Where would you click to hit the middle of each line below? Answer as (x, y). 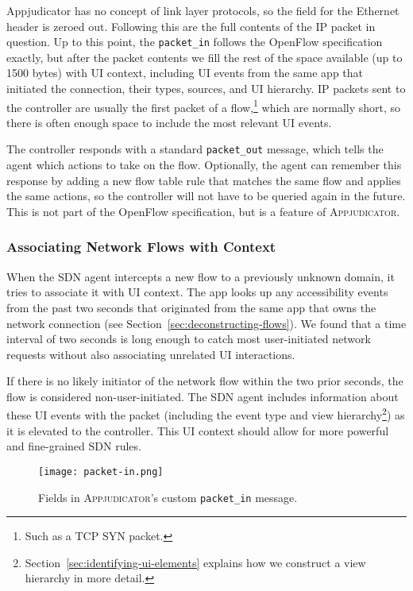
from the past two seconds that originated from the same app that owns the (191, 307)
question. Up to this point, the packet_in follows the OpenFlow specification (195, 42)
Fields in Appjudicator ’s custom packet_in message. (168, 497)
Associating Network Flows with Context (141, 247)
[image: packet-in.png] (101, 471)
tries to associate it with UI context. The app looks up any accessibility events (197, 292)
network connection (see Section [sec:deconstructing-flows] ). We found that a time (206, 323)
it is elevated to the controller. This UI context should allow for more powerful (198, 430)
